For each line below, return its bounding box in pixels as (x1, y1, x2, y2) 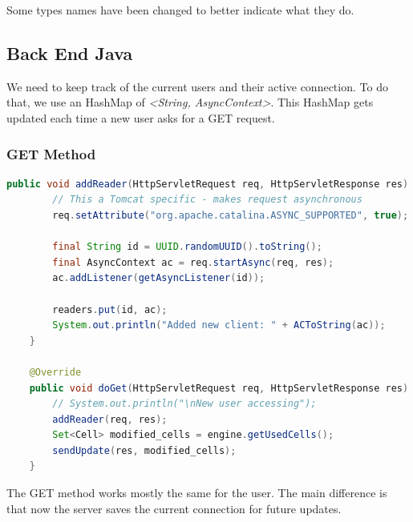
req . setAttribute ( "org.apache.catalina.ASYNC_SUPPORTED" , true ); (52, 209, 409, 221)
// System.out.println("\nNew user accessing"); (52, 398, 317, 410)
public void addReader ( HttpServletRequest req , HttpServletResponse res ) (6, 178, 409, 190)
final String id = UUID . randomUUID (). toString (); (52, 241, 322, 253)
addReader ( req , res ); (52, 413, 168, 425)
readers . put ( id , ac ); (52, 303, 168, 315)
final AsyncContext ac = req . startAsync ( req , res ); (52, 256, 334, 268)
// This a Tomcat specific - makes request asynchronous (52, 194, 362, 206)
